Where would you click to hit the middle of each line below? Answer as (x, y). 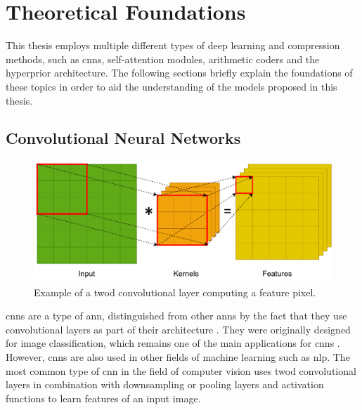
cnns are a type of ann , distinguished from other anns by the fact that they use (176, 316)
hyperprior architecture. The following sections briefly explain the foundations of (179, 73)
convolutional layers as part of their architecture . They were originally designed (178, 329)
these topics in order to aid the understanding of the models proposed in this (172, 86)
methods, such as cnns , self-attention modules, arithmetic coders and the (163, 59)
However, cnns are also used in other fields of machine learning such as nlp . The (178, 356)
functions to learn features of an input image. (103, 398)
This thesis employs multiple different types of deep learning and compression (173, 45)
